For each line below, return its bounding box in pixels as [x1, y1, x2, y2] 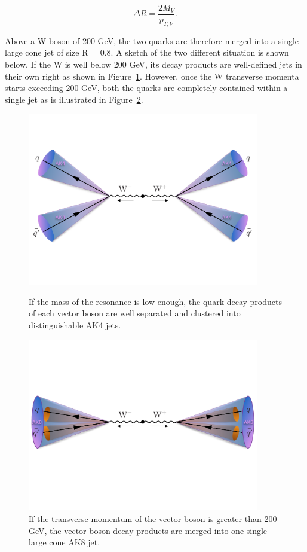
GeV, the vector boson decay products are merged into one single [29, 524, 268, 536]
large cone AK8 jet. [29, 536, 100, 548]
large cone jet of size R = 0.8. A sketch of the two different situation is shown [5, 46, 289, 59]
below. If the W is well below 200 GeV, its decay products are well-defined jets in [5, 58, 302, 71]
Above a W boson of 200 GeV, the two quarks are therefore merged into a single [5, 34, 299, 47]
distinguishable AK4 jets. [29, 319, 121, 331]
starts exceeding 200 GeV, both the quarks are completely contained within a [5, 81, 288, 94]
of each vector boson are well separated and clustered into [29, 307, 241, 319]
